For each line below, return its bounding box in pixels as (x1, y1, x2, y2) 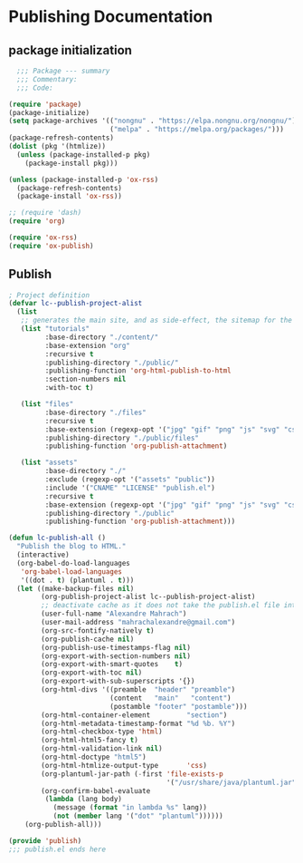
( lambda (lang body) (44, 795, 123, 804)
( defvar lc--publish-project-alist (8, 299, 143, 308)
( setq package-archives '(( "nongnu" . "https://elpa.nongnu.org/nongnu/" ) (8, 116, 297, 126)
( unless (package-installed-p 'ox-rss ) (8, 175, 159, 184)
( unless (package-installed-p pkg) (16, 150, 151, 160)
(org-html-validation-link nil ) (41, 744, 164, 753)
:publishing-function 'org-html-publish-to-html (44, 366, 232, 375)
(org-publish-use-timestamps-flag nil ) (41, 643, 192, 652)
